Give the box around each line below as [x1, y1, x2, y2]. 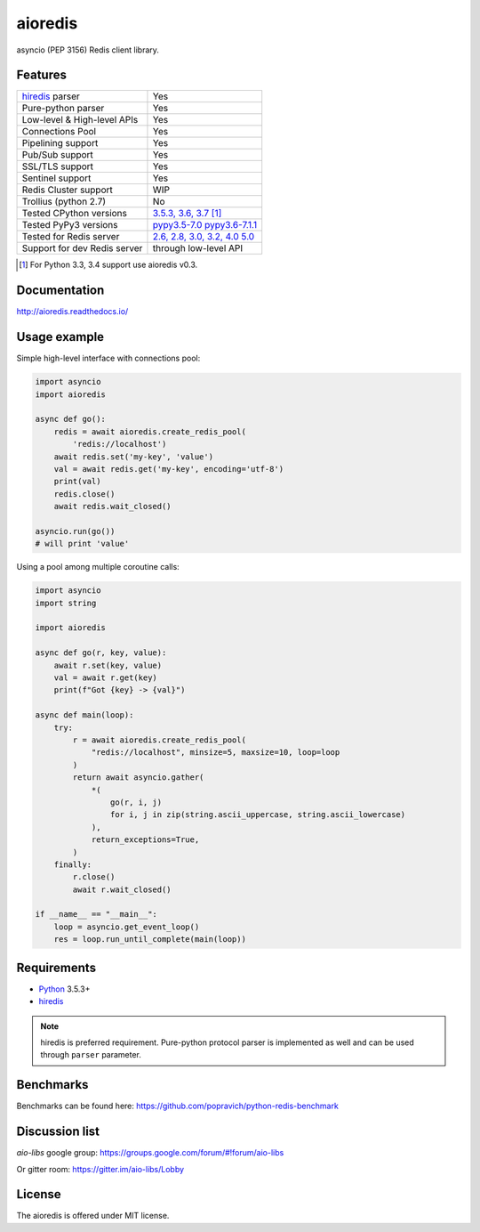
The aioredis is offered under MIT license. [16, 1211, 170, 1221]
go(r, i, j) [109, 797, 163, 807]
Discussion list [16, 1124, 100, 1139]
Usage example [16, 329, 105, 344]
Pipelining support [21, 137, 99, 150]
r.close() [72, 872, 116, 882]
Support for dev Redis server [21, 242, 143, 255]
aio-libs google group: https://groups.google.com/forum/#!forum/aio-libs [16, 1147, 284, 1158]
